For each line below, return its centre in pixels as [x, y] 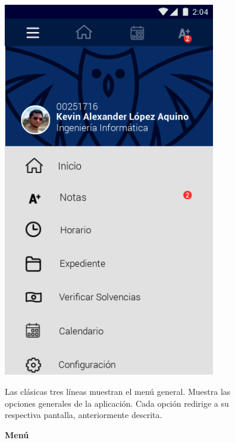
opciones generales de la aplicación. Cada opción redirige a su [117, 403]
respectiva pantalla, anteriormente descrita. [84, 415]
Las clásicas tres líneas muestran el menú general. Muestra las [118, 392]
